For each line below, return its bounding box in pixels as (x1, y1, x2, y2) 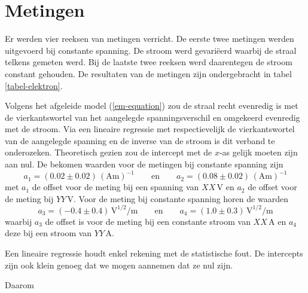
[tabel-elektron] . (5, 79, 63, 91)
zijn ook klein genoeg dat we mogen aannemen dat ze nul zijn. (5, 258, 233, 271)
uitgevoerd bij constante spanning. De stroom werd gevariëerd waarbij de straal (5, 44, 297, 56)
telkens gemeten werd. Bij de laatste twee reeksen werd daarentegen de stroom (5, 56, 292, 68)
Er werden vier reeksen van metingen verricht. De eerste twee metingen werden (5, 32, 294, 45)
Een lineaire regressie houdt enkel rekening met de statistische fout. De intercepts (5, 247, 303, 260)
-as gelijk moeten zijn (219, 146, 298, 158)
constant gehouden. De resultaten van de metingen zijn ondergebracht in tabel (5, 67, 292, 80)
